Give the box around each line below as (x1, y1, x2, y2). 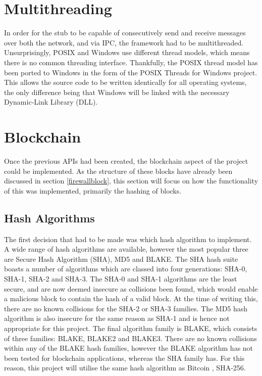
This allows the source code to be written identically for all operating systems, (4, 77, 247, 87)
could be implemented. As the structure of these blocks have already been (4, 165, 233, 176)
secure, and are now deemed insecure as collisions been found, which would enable (4, 283, 258, 294)
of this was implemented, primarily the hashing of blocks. (4, 185, 182, 196)
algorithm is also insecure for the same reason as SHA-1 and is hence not (4, 313, 230, 323)
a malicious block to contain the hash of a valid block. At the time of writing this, (4, 293, 258, 304)
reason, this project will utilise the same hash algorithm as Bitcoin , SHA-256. (4, 362, 246, 373)
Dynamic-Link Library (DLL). (4, 97, 98, 107)
